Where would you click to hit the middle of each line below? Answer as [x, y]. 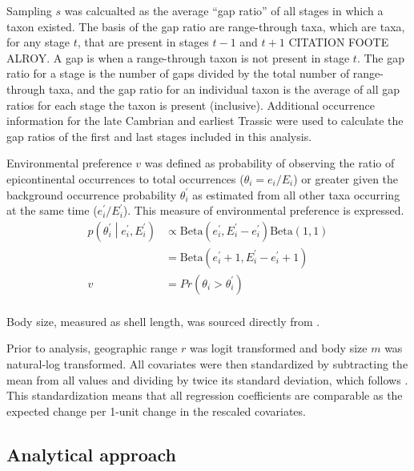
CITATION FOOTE [339, 42]
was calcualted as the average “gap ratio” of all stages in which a [224, 10]
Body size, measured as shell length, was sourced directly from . [163, 321]
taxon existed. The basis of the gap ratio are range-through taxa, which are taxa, [206, 26]
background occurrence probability [92, 194]
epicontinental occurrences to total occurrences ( [125, 178]
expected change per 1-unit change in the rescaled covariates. [156, 411]
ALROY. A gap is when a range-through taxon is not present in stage [178, 57]
